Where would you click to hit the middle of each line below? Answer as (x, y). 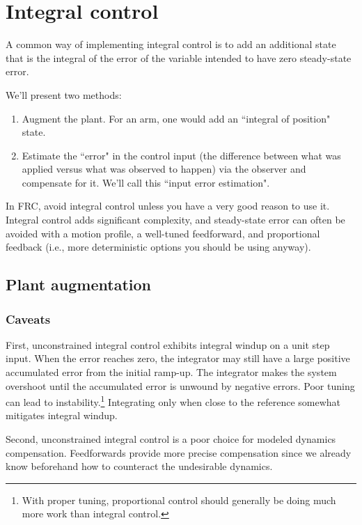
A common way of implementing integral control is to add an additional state (171, 44)
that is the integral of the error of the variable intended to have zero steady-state (179, 57)
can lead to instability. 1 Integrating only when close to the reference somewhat (173, 401)
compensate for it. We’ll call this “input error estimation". (146, 182)
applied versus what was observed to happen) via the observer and (164, 169)
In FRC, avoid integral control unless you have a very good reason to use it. (168, 206)
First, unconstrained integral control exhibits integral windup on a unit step (168, 344)
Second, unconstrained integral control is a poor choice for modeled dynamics (171, 439)
